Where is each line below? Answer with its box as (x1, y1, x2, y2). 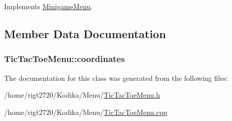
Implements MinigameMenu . (4, 1, 93, 11)
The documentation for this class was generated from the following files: (4, 72, 228, 83)
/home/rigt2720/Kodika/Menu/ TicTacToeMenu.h (4, 89, 160, 100)
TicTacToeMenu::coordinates (4, 52, 125, 65)
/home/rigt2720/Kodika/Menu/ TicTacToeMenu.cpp (4, 106, 167, 117)
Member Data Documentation (4, 25, 166, 41)
